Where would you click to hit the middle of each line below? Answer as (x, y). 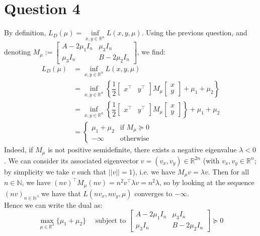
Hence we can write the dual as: (53, 204)
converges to (153, 193)
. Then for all (229, 171)
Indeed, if (19, 150)
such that (92, 171)
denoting (17, 52)
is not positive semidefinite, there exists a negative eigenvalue (142, 150)
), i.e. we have (154, 171)
